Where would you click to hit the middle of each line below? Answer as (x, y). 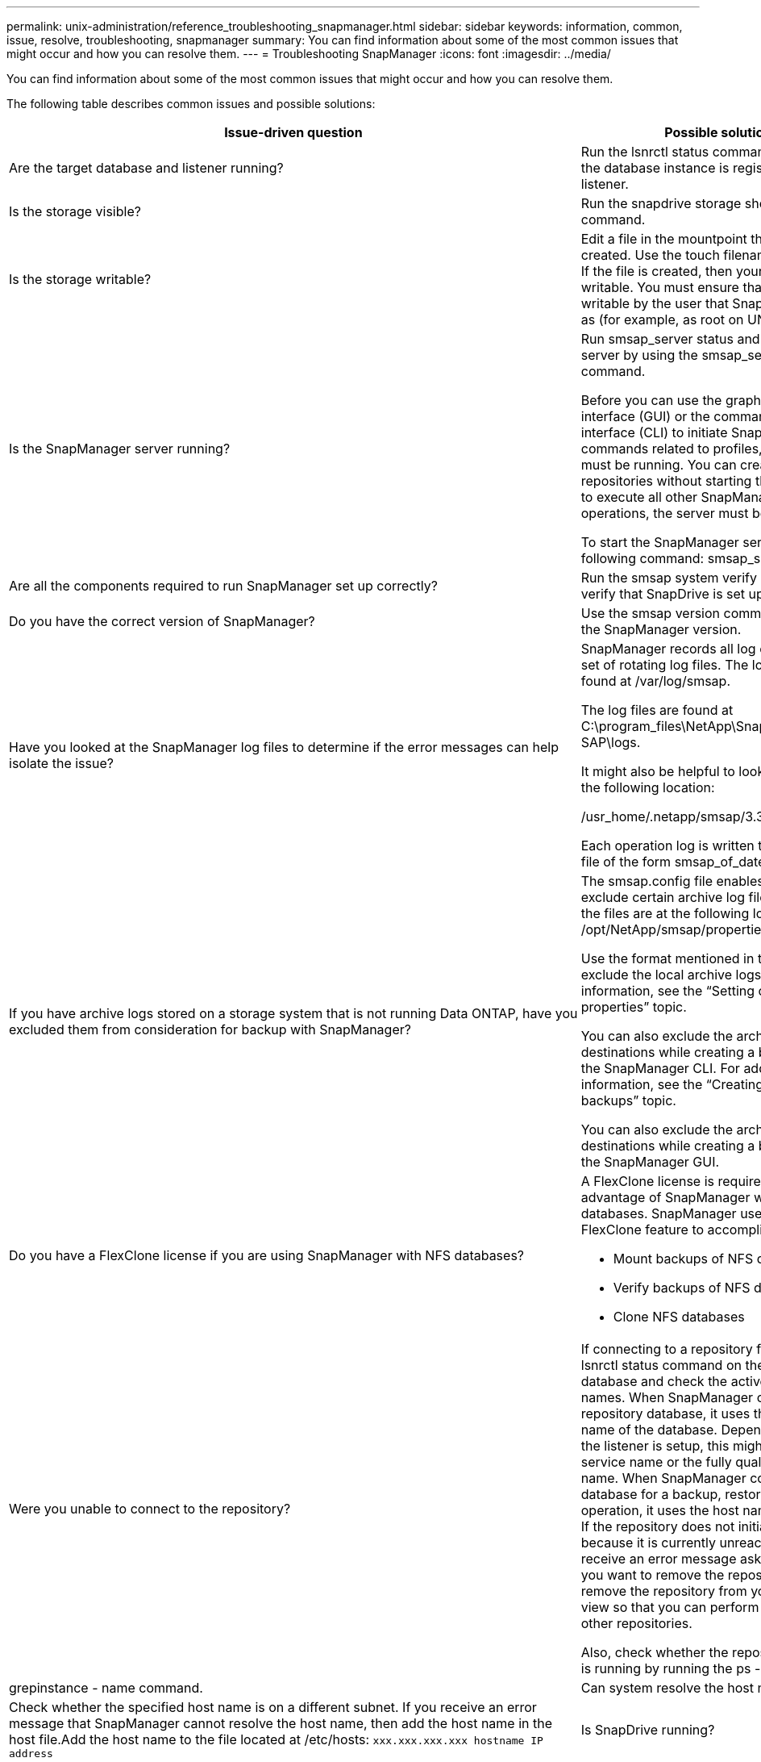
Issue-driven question (293, 132)
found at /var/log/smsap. (655, 681)
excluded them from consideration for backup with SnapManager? (210, 1029)
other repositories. (636, 1623)
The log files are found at (657, 710)
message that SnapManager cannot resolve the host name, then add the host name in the (281, 1723)
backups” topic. (628, 1100)
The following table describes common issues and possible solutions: (191, 104)
